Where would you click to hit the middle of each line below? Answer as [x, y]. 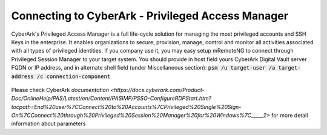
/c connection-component [74, 76]
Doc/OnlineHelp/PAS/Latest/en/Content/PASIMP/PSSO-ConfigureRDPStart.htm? [111, 98]
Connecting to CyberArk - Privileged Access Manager [150, 16]
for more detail [290, 116]
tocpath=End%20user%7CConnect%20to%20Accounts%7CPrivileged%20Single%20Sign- [126, 107]
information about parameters [48, 123]
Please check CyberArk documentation [60, 90]
